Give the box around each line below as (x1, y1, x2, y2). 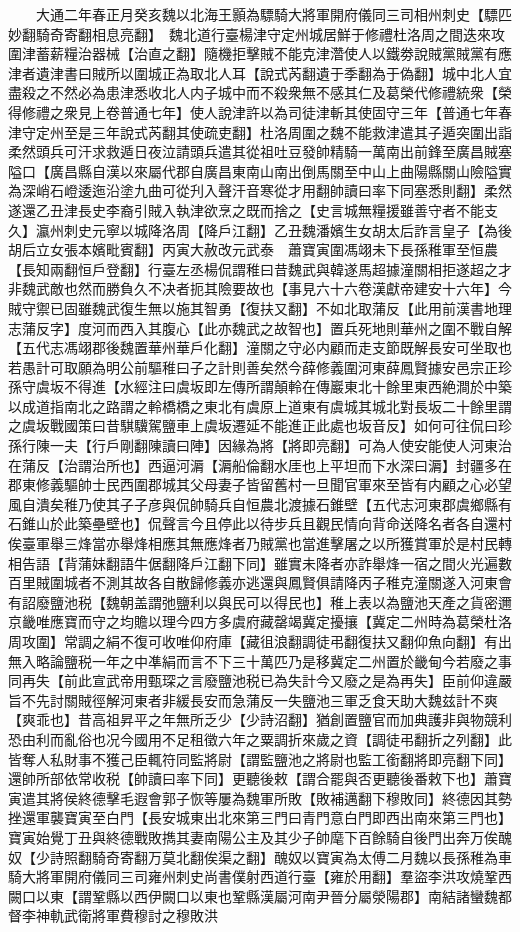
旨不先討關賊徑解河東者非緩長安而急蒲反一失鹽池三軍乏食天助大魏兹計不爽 (8, 689, 498, 710)
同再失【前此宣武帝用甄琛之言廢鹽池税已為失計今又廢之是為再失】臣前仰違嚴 (8, 670, 512, 691)
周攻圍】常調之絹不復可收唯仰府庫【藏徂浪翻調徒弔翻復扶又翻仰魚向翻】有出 (8, 631, 512, 651)
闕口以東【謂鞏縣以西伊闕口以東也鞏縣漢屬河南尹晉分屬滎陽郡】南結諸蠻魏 (8, 885, 498, 906)
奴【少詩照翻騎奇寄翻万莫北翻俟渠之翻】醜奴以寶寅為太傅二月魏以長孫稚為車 (8, 846, 512, 867)
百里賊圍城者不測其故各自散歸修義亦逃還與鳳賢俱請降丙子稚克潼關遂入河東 (8, 572, 498, 593)
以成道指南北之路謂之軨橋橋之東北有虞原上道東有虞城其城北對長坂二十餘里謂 (8, 395, 512, 416)
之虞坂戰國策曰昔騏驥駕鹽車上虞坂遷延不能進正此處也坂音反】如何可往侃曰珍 (8, 415, 512, 436)
